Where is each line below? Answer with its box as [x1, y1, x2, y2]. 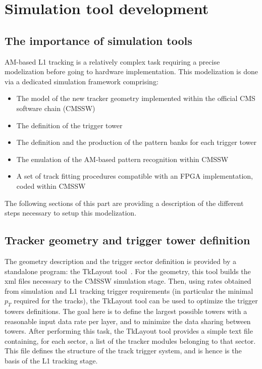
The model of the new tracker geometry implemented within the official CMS [16, 93, 255, 103]
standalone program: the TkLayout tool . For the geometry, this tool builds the [5, 266, 251, 276]
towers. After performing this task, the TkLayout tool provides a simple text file [5, 326, 253, 336]
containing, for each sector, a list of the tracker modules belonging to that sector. [5, 335, 256, 346]
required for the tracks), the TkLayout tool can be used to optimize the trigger [14, 295, 258, 306]
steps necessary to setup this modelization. [5, 207, 137, 218]
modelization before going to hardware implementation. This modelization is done [5, 66, 258, 77]
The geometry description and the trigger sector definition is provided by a [5, 255, 236, 266]
